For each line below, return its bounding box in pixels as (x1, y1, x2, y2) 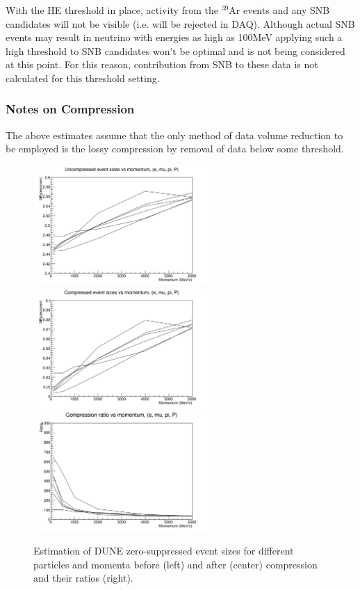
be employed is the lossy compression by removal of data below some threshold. (6, 141, 344, 156)
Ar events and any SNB (229, 3, 330, 17)
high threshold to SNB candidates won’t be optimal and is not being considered (6, 43, 345, 58)
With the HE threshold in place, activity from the (6, 3, 219, 17)
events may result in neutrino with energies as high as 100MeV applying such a (6, 30, 343, 45)
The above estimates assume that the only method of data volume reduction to (6, 127, 343, 142)
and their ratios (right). (33, 571, 133, 585)
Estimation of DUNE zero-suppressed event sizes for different (33, 543, 294, 558)
